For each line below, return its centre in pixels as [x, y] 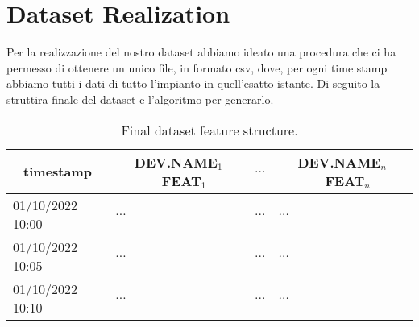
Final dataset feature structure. [209, 130]
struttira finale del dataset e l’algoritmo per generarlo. [140, 99]
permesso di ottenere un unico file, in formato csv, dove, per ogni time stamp [197, 67]
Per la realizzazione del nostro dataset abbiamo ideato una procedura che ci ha [201, 52]
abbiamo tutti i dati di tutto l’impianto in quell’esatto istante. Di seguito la [193, 83]
